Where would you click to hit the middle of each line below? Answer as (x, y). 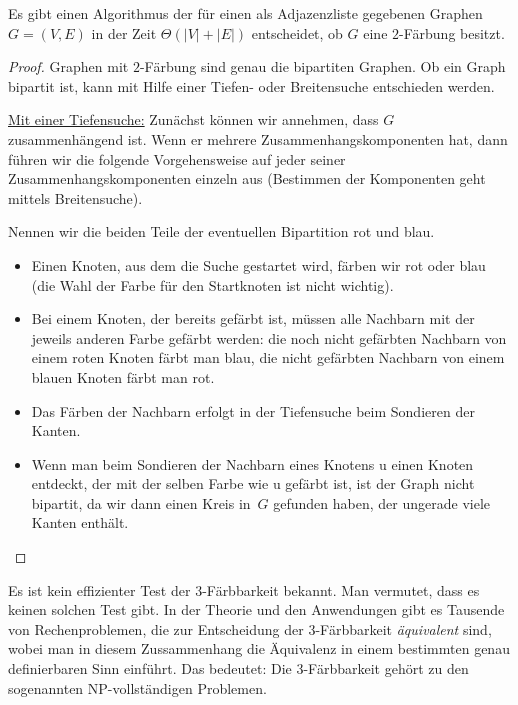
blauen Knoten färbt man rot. (123, 376)
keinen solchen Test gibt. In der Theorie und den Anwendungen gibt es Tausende (256, 609)
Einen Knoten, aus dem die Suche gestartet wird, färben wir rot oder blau (258, 264)
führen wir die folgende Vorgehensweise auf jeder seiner (177, 158)
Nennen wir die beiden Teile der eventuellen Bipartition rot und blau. (221, 231)
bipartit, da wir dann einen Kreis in (141, 502)
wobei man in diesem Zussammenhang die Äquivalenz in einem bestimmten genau (259, 648)
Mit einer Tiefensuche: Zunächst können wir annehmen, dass (193, 119)
